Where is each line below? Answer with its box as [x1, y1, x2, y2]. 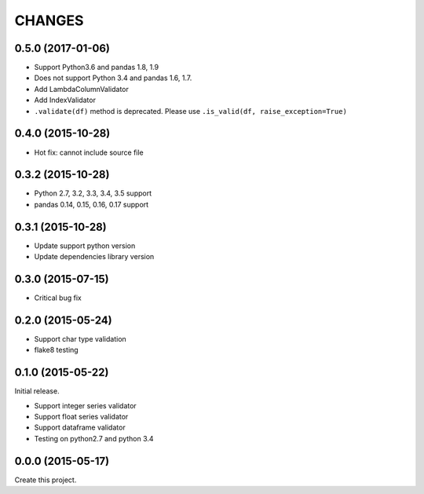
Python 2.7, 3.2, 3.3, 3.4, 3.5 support [34, 188, 152, 198]
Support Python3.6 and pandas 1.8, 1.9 [34, 63, 159, 72]
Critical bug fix [34, 293, 82, 302]
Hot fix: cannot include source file [34, 148, 144, 157]
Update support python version [34, 240, 136, 251]
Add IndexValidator [34, 95, 96, 105]
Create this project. [14, 475, 77, 485]
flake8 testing [34, 346, 79, 355]
